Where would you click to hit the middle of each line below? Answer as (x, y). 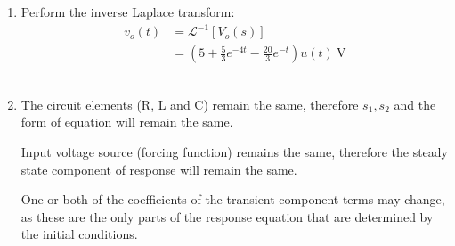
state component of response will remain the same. (159, 169)
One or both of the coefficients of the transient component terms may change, (233, 199)
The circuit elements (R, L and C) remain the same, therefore (190, 104)
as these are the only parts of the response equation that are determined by (227, 216)
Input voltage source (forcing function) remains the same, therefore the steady (235, 151)
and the (415, 104)
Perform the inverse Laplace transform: (128, 12)
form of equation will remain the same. (127, 122)
